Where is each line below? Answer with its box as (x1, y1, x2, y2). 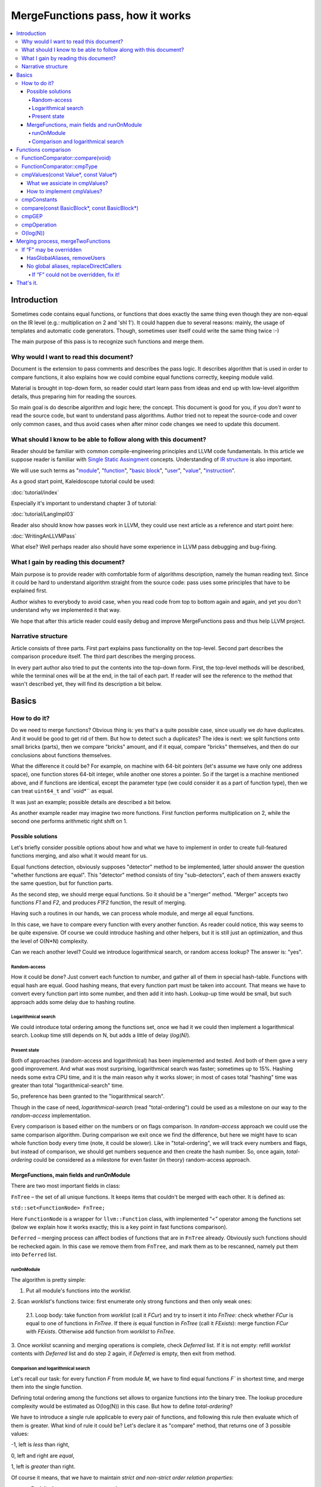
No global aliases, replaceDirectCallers (27, 262, 122, 270)
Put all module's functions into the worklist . (26, 1287, 132, 1294)
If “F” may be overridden (21, 246, 82, 253)
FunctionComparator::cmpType (21, 162, 98, 170)
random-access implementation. (11, 1112, 92, 1119)
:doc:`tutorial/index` (11, 488, 59, 496)
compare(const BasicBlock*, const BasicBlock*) (21, 204, 139, 211)
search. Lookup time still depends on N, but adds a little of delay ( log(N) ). (11, 1032, 191, 1039)
